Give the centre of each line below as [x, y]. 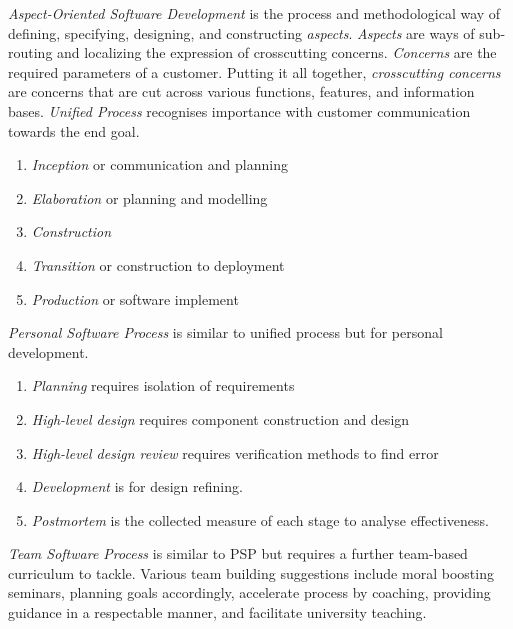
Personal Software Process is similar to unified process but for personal [225, 332]
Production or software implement [135, 298]
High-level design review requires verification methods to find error [235, 452]
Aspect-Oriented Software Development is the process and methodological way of [254, 13]
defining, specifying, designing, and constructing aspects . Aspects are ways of [241, 32]
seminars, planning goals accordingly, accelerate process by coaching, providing [249, 592]
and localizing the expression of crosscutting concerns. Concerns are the [277, 52]
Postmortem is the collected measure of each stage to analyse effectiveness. [260, 519]
